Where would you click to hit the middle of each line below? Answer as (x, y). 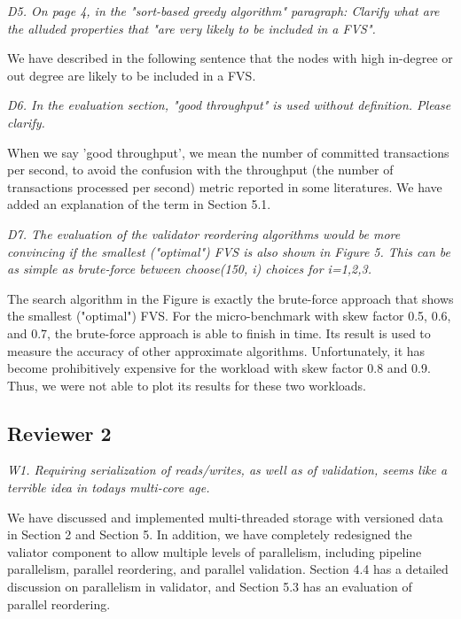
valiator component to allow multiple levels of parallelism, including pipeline (215, 551)
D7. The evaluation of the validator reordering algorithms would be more (204, 233)
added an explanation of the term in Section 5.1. (139, 204)
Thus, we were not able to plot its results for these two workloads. (187, 385)
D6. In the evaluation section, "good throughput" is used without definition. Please (229, 105)
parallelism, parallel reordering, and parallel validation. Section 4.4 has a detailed (228, 569)
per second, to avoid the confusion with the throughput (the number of (200, 170)
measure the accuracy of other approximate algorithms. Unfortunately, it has (216, 350)
